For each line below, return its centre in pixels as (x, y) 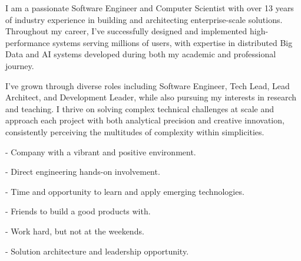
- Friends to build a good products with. (78, 211)
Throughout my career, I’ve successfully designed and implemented (126, 31)
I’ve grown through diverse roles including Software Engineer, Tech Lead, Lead (148, 85)
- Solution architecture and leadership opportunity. (97, 251)
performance (28, 42)
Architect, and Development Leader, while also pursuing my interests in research (151, 97)
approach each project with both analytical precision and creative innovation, (145, 120)
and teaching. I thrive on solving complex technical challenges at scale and (140, 108)
